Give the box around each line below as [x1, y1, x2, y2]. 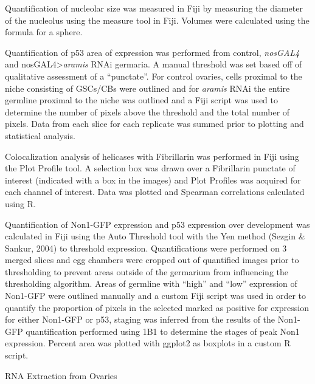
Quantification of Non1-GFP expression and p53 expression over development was [5, 218, 310, 230]
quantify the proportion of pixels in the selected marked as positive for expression [5, 301, 310, 314]
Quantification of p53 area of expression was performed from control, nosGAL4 [5, 46, 300, 58]
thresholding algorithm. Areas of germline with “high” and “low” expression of [5, 277, 297, 290]
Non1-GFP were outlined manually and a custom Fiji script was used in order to [5, 289, 306, 302]
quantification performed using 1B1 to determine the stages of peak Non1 [26, 324, 300, 337]
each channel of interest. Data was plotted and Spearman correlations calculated [5, 185, 305, 198]
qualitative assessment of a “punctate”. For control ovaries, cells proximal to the [5, 69, 302, 82]
